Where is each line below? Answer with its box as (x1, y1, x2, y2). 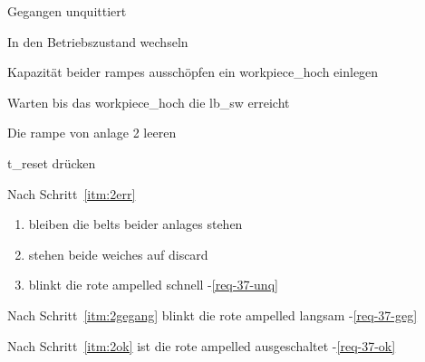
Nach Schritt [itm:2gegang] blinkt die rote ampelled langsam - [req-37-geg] (7, 305, 418, 324)
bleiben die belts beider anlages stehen (28, 214, 243, 233)
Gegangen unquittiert (7, 2, 127, 20)
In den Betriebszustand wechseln (7, 32, 188, 51)
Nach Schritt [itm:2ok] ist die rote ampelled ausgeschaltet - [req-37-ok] (7, 336, 396, 355)
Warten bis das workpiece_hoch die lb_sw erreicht (7, 92, 290, 111)
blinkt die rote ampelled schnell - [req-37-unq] (28, 275, 278, 294)
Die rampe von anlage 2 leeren (7, 123, 177, 142)
